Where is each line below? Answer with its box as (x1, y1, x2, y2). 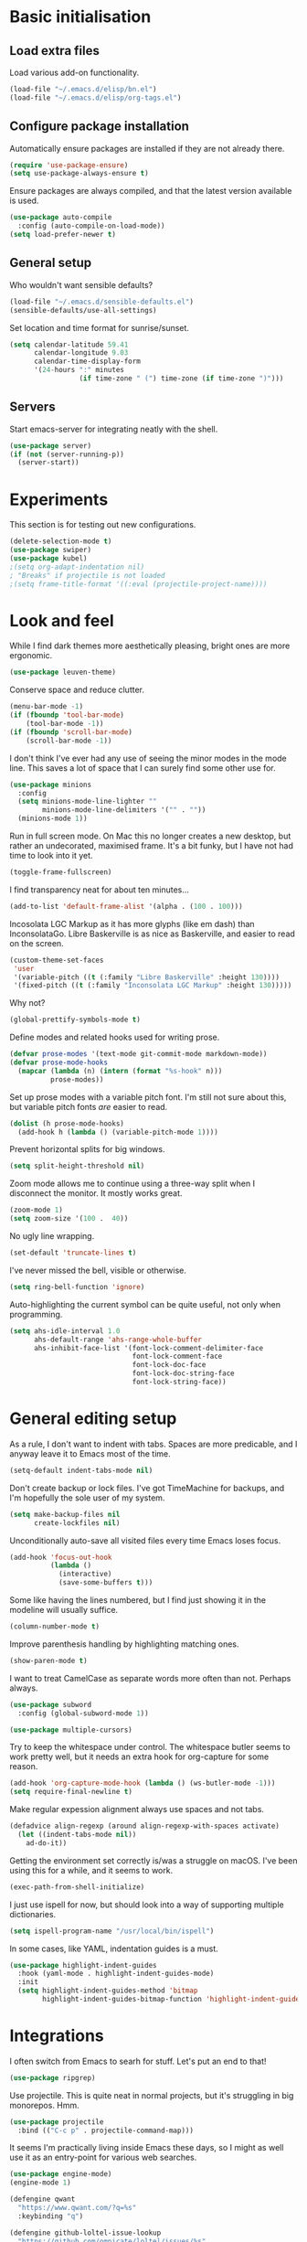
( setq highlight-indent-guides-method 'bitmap (17, 1986, 198, 1995)
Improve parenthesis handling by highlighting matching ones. (9, 1639, 239, 1649)
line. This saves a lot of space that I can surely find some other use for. (9, 762, 276, 774)
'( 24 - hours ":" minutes (33, 366, 125, 375)
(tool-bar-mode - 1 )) (26, 720, 104, 729)
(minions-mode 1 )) (17, 814, 89, 824)
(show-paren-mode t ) (9, 1656, 89, 1665)
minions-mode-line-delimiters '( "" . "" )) (42, 806, 206, 815)
